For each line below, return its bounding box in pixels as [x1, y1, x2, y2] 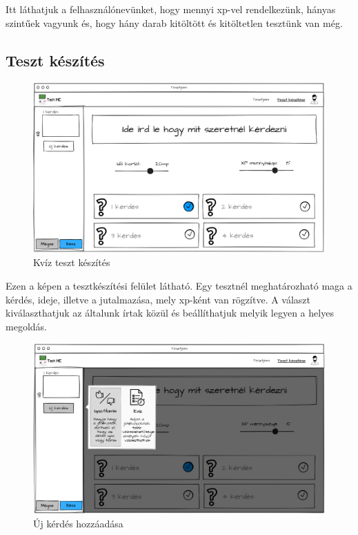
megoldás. [6, 319, 47, 333]
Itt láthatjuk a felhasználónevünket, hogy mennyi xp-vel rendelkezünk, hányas [6, 2, 336, 16]
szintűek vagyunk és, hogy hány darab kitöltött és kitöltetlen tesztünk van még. [6, 15, 343, 30]
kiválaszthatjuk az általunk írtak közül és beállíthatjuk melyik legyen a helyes [6, 306, 334, 320]
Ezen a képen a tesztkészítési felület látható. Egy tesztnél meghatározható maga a [6, 278, 352, 292]
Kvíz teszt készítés [33, 255, 110, 270]
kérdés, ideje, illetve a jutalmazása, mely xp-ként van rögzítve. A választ [6, 292, 311, 306]
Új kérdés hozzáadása [33, 516, 123, 531]
